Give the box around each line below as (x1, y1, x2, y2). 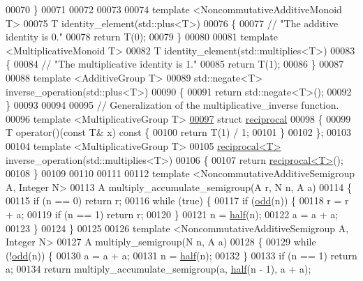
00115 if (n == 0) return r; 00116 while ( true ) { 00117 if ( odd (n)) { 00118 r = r (6, 193, 349, 208)
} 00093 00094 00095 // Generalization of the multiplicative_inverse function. (6, 98, 339, 112)
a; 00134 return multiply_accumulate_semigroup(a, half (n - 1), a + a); (6, 261, 311, 276)
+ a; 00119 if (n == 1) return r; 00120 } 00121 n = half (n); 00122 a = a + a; (6, 206, 339, 221)
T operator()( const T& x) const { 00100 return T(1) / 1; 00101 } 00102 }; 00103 (6, 125, 351, 139)
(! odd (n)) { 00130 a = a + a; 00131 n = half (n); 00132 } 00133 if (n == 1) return (6, 248, 357, 262)
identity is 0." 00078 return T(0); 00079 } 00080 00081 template (6, 29, 279, 44)
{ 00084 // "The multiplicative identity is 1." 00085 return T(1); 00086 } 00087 (6, 56, 344, 71)
